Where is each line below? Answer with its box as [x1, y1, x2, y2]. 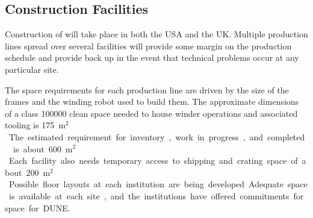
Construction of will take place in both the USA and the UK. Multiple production [5, 28, 308, 40]
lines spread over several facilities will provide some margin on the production [5, 39, 292, 52]
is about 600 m [13, 142, 73, 155]
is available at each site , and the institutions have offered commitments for [8, 189, 304, 202]
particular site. [5, 63, 59, 75]
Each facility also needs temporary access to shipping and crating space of [8, 154, 298, 167]
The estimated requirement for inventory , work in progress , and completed [8, 130, 305, 143]
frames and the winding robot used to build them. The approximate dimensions [5, 95, 299, 108]
